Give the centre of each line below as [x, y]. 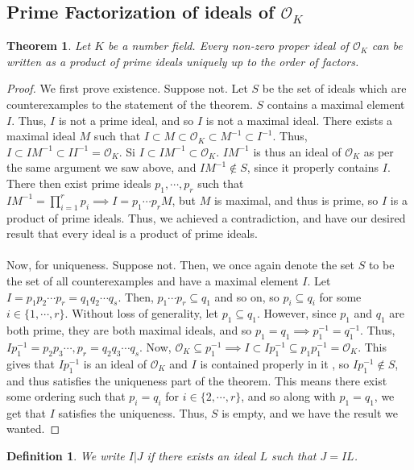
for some [340, 296]
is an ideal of [115, 363]
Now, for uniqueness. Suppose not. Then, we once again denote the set [180, 265]
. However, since [296, 313]
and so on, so [247, 296]
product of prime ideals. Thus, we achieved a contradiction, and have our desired [206, 217]
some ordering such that [66, 396]
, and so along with [288, 396]
